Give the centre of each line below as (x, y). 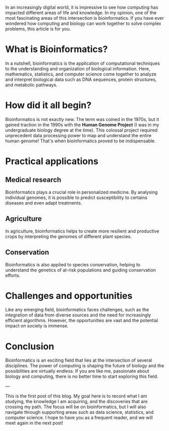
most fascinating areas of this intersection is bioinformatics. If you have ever (84, 18)
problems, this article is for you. (38, 29)
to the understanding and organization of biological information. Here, (78, 68)
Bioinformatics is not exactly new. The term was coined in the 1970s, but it (82, 119)
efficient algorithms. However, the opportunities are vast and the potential (82, 321)
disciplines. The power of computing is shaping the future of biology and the (85, 366)
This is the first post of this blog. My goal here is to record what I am (76, 396)
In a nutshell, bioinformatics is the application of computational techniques (82, 63)
